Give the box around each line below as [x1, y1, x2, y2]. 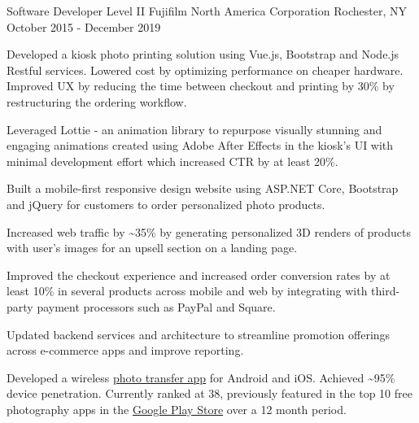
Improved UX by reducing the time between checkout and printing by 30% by [7, 77, 395, 94]
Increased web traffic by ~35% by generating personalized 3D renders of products [7, 223, 411, 240]
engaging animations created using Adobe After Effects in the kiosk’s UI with [7, 137, 394, 154]
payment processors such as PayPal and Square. [37, 298, 276, 315]
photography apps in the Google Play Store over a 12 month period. [7, 400, 347, 417]
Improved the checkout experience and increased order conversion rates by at [7, 266, 391, 283]
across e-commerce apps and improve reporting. [7, 342, 244, 359]
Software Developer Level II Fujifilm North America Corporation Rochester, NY [7, 2, 407, 19]
